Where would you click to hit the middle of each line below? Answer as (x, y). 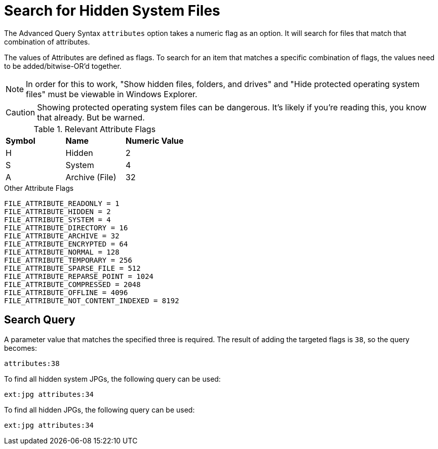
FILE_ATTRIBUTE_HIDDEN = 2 (57, 211)
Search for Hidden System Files (112, 11)
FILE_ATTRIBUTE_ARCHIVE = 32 (62, 236)
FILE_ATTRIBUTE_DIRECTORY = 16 (66, 228)
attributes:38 (32, 363)
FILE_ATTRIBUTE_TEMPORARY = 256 (68, 260)
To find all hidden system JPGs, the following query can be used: (112, 379)
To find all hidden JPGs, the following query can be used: (99, 410)
